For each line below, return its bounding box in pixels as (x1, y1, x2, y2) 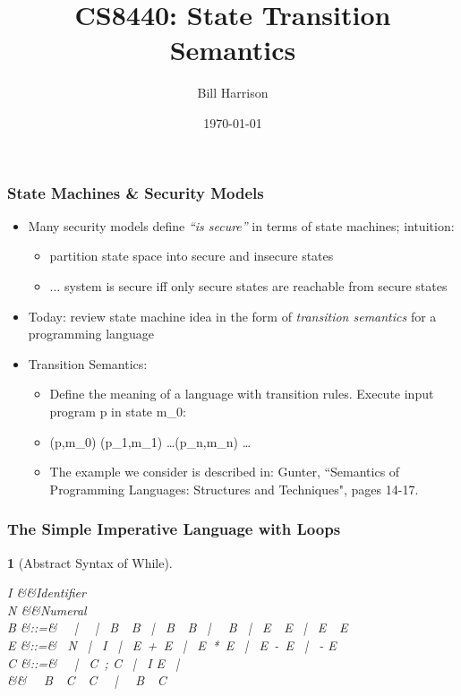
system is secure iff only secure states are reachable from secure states (64, 276, 448, 295)
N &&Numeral (7, 600, 87, 619)
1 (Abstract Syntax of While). (7, 553, 173, 571)
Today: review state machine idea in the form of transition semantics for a (28, 306, 437, 325)
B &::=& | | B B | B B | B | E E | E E (7, 618, 348, 637)
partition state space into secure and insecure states (49, 246, 334, 265)
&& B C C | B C (7, 671, 166, 690)
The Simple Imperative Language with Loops (7, 518, 341, 540)
